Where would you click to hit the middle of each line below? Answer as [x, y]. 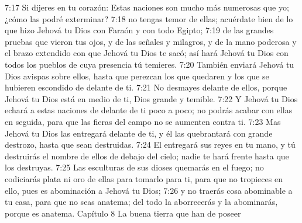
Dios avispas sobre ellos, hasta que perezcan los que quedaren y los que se [137, 76]
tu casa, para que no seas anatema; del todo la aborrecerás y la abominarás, [141, 202]
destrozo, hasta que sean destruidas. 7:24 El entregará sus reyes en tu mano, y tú [150, 144]
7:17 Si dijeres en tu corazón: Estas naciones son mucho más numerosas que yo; [147, 7]
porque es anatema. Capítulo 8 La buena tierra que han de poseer [123, 213]
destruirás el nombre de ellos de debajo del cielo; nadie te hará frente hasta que [147, 156]
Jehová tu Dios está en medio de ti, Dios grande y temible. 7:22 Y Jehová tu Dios [151, 98]
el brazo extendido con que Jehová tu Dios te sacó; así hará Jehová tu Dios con [147, 53]
